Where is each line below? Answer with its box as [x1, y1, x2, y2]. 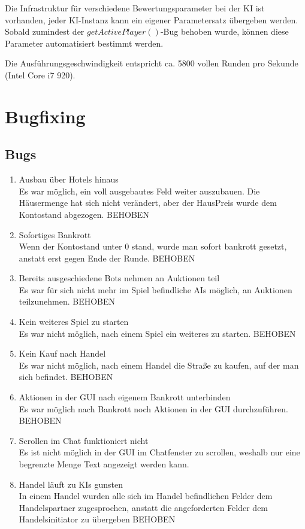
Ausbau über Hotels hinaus [19, 173, 119, 186]
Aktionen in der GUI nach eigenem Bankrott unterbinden [19, 391, 231, 403]
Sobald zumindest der [5, 25, 84, 38]
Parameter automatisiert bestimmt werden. [5, 37, 164, 49]
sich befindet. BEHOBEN [19, 370, 113, 383]
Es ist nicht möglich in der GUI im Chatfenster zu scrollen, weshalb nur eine [19, 446, 300, 458]
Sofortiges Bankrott [19, 228, 91, 241]
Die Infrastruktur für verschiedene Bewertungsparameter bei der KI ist [5, 2, 265, 14]
